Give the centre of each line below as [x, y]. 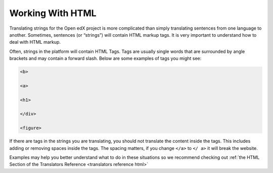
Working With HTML [53, 13]
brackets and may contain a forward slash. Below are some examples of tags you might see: [105, 58]
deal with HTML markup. [35, 42]
